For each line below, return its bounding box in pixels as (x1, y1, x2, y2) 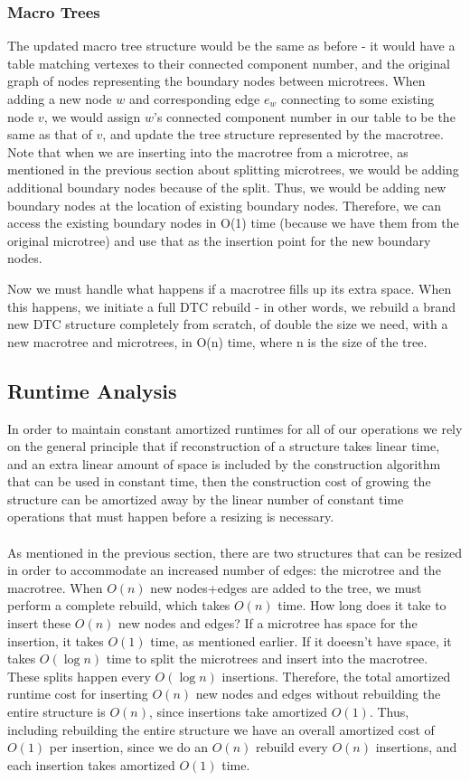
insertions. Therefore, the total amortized (221, 666, 451, 685)
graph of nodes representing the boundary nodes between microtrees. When (7, 71, 426, 90)
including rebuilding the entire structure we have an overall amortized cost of (7, 720, 435, 739)
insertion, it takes (7, 631, 104, 650)
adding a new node (7, 89, 112, 108)
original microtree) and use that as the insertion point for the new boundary (7, 231, 431, 249)
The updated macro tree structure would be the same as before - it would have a (7, 36, 456, 55)
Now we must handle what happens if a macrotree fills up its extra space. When (7, 278, 452, 297)
